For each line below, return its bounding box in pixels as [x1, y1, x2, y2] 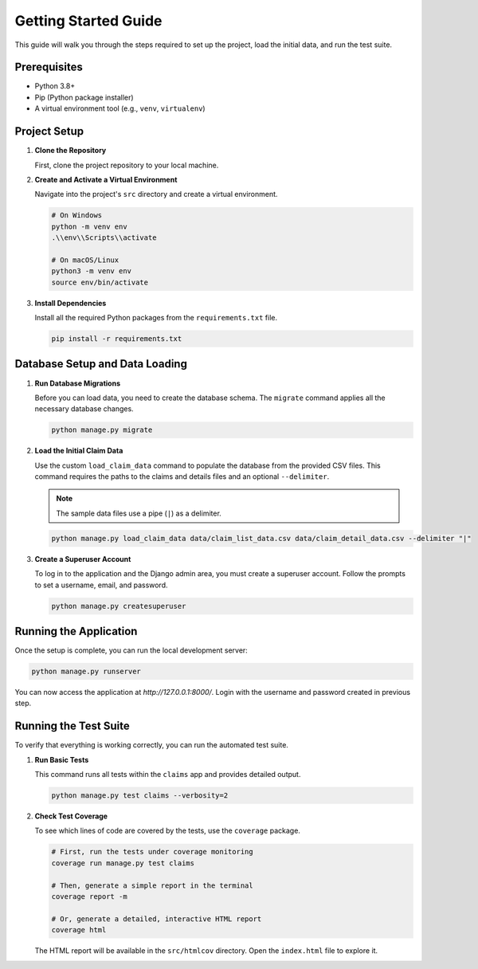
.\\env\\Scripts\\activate [51, 233, 157, 242]
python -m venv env [51, 222, 127, 231]
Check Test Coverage [34, 811, 108, 821]
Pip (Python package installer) [34, 92, 135, 102]
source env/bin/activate [51, 277, 149, 287]
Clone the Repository [34, 146, 107, 155]
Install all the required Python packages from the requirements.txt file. [34, 313, 278, 323]
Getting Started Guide [14, 12, 163, 29]
